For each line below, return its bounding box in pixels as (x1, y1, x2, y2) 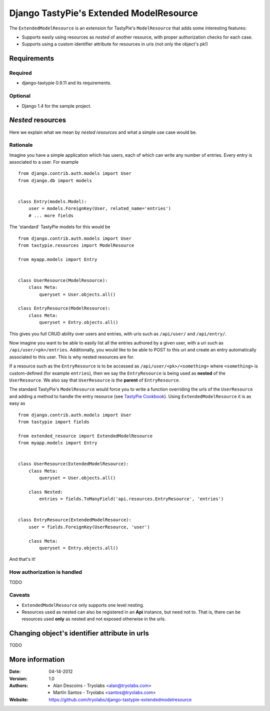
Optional (9, 93, 31, 100)
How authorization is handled (9, 569, 82, 576)
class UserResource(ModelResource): (18, 277, 108, 283)
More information (9, 655, 65, 664)
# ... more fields (28, 213, 74, 218)
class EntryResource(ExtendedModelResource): (18, 517, 132, 523)
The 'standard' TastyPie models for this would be (9, 224, 111, 230)
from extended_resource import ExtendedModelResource (18, 433, 152, 439)
